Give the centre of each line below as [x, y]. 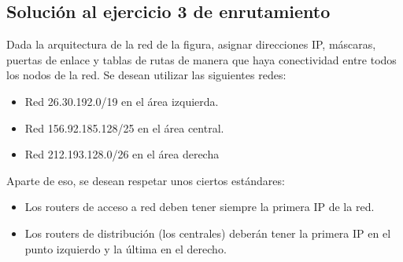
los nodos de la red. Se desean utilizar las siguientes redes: [146, 75]
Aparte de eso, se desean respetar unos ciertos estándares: [146, 180]
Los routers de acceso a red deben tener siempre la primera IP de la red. [200, 207]
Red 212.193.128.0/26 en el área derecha [122, 154]
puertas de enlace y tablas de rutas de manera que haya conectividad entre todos [201, 59]
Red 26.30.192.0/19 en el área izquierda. [122, 101]
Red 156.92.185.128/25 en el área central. [124, 127]
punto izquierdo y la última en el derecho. [126, 248]
